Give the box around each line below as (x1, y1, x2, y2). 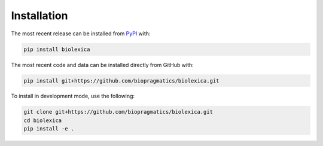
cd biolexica (23, 117, 62, 124)
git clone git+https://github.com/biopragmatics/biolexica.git (23, 108, 214, 115)
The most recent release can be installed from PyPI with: (11, 30, 151, 37)
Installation (11, 9, 68, 22)
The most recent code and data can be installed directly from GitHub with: (11, 61, 194, 68)
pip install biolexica (23, 45, 90, 53)
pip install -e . (23, 126, 75, 132)
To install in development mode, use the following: (11, 93, 135, 100)
